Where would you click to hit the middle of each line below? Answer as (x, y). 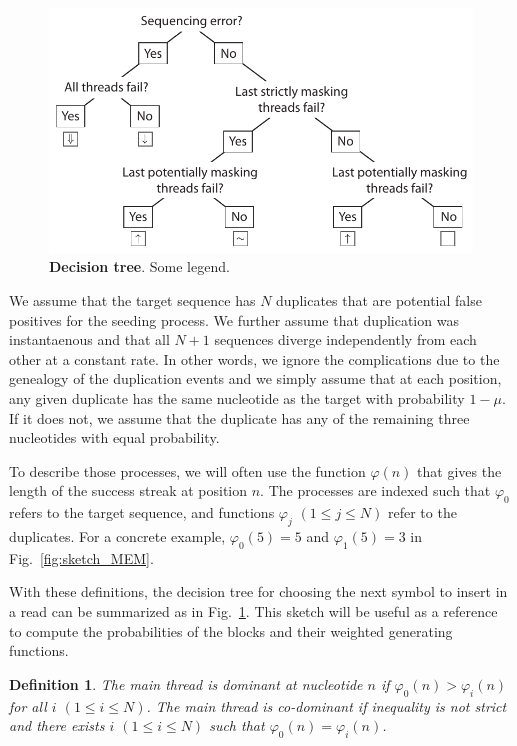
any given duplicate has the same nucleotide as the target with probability (237, 398)
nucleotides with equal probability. (114, 437)
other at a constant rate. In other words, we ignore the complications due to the (254, 358)
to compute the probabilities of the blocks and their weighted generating (231, 630)
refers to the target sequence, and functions (142, 512)
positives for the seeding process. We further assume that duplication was (234, 319)
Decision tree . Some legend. (139, 266)
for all (28, 705)
